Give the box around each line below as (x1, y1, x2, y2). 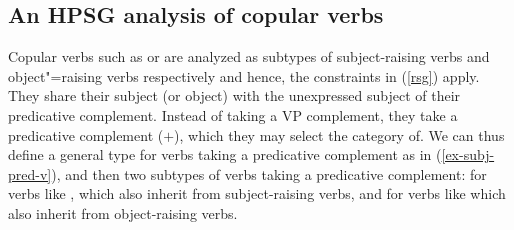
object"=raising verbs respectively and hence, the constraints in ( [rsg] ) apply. (8, 65, 480, 86)
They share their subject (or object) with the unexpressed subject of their (8, 85, 461, 106)
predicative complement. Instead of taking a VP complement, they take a (8, 104, 458, 125)
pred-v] (8, 163, 52, 184)
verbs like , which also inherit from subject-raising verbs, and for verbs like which (8, 183, 506, 204)
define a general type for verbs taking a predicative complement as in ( (8, 144, 442, 165)
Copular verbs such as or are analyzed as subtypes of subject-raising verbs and (8, 46, 490, 67)
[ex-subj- (441, 144, 495, 165)
